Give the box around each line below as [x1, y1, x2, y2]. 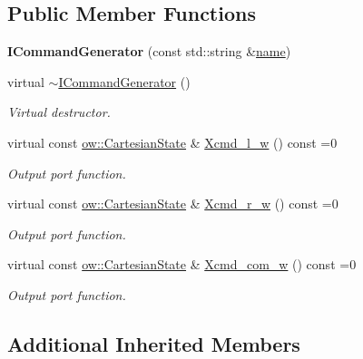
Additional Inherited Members [7, 329, 300, 357]
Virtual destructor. [7, 102, 111, 121]
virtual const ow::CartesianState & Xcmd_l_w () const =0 [7, 132, 338, 151]
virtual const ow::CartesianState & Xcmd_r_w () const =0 [7, 194, 338, 213]
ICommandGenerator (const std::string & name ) [7, 42, 291, 61]
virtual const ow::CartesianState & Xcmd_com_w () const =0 [7, 255, 357, 274]
